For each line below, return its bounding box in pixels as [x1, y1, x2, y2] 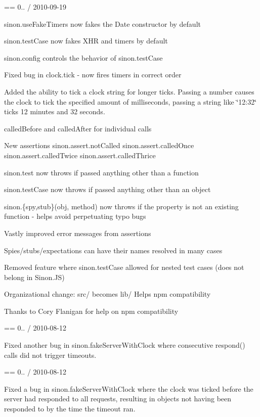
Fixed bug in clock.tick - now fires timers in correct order [4, 69, 182, 80]
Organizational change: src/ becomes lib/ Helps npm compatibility [4, 289, 211, 299]
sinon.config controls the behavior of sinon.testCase [4, 52, 163, 63]
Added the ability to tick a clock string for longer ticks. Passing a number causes [4, 86, 254, 97]
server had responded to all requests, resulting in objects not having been [4, 393, 232, 404]
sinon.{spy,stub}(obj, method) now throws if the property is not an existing [4, 201, 239, 211]
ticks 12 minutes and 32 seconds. [4, 106, 105, 117]
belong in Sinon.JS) [4, 271, 65, 282]
